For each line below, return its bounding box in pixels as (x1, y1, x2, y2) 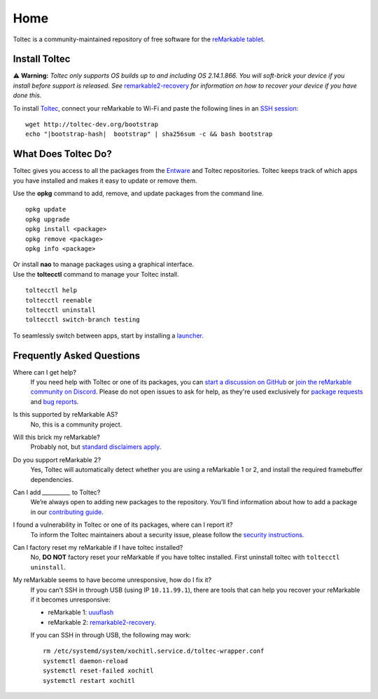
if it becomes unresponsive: (30, 595, 111, 604)
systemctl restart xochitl (43, 677, 136, 684)
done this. (13, 91, 42, 99)
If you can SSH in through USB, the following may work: (30, 631, 192, 639)
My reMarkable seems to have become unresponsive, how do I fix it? (13, 576, 212, 584)
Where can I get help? (13, 368, 77, 376)
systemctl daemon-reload (43, 657, 128, 665)
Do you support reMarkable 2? (13, 455, 101, 464)
